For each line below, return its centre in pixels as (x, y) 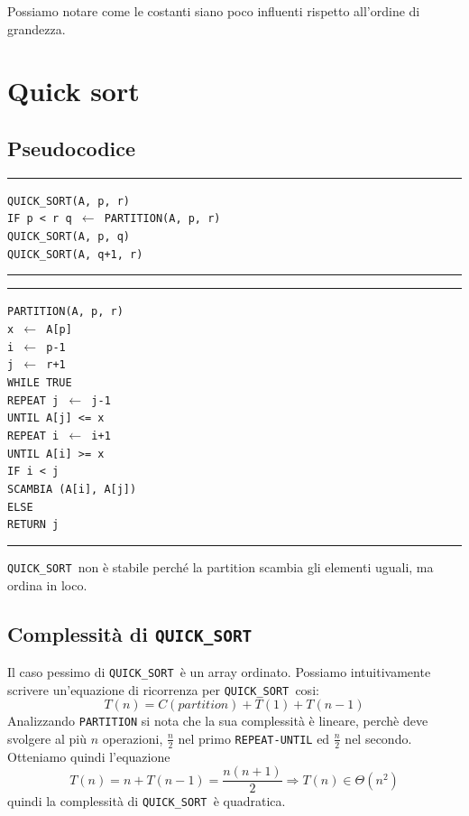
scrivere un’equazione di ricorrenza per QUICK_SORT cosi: (163, 689)
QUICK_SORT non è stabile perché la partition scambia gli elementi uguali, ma (221, 566)
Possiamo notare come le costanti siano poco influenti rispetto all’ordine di (214, 11)
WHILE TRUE (40, 383)
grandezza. (37, 28)
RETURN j (33, 525)
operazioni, (133, 738)
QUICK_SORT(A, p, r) (69, 201)
